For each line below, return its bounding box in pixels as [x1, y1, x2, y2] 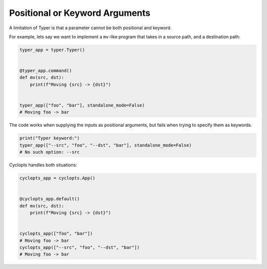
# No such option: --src [19, 149, 80, 155]
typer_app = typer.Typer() [19, 47, 85, 53]
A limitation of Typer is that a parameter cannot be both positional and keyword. [9, 25, 172, 31]
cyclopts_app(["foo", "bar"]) [19, 231, 93, 236]
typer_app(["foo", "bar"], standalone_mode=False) [19, 103, 145, 108]
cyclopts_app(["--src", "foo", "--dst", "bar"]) [19, 245, 140, 250]
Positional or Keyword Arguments [9, 7, 151, 18]
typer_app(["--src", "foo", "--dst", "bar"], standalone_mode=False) [19, 142, 192, 148]
